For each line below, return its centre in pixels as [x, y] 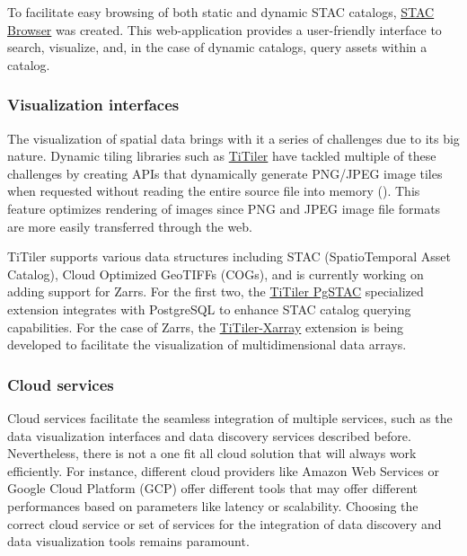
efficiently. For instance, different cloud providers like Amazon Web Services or [223, 470]
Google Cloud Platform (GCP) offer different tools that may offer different [213, 488]
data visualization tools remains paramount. [128, 541]
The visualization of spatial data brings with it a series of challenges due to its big [233, 138]
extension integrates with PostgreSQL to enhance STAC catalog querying [209, 309]
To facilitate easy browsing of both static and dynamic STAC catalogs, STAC [221, 12]
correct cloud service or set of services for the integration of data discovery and [225, 523]
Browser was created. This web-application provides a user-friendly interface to [225, 29]
